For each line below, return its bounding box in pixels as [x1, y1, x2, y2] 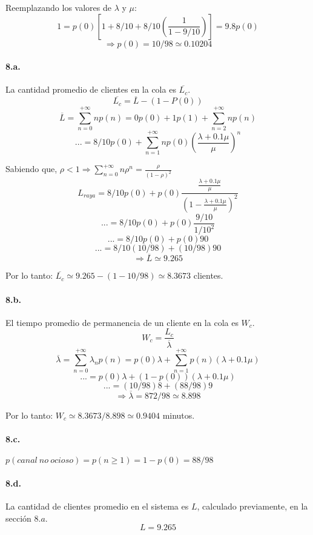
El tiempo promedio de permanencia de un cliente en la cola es [5, 316, 239, 328]
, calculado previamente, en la [197, 500, 308, 513]
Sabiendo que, [5, 162, 58, 175]
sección [5, 511, 31, 524]
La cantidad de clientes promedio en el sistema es [5, 500, 189, 513]
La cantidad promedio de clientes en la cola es [5, 83, 176, 96]
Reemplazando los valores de [5, 1, 111, 13]
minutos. [162, 408, 195, 421]
